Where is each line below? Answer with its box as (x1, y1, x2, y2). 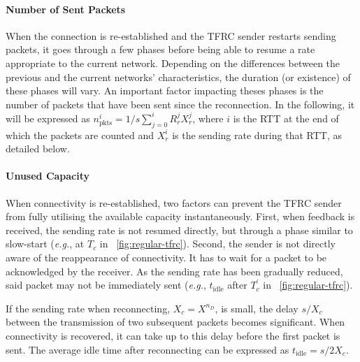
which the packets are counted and (6, 127, 154, 142)
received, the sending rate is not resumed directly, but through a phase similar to (6, 222, 353, 237)
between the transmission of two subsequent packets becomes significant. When (6, 314, 345, 329)
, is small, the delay (215, 301, 298, 315)
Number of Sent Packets (6, 1, 126, 16)
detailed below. (6, 141, 70, 156)
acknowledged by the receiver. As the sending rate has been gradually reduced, (6, 263, 343, 278)
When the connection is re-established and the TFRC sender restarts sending (6, 28, 336, 43)
